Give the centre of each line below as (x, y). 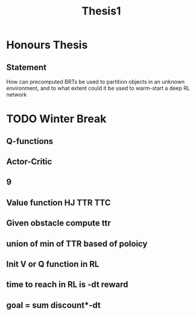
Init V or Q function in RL (53, 264)
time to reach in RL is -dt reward (67, 285)
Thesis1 (101, 11)
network (17, 94)
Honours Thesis (47, 45)
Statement (27, 67)
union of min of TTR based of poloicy (77, 243)
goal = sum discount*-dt (53, 305)
